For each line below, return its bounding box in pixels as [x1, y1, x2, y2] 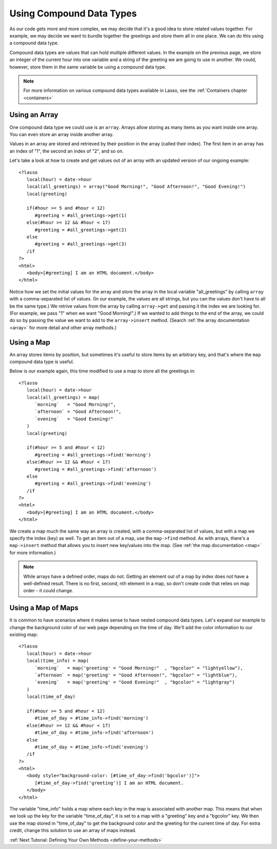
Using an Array [9, 110, 58, 119]
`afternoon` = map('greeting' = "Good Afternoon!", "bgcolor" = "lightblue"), [34, 672, 238, 678]
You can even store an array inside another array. [9, 131, 114, 137]
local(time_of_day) [26, 694, 76, 700]
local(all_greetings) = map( [26, 394, 100, 400]
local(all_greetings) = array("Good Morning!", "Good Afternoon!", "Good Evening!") [26, 184, 246, 190]
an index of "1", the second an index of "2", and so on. [9, 148, 124, 154]
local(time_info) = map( [26, 658, 89, 664]
